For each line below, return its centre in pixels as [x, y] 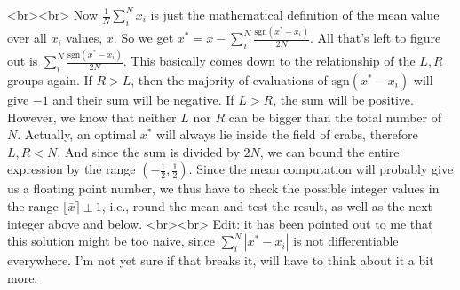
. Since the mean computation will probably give [321, 169]
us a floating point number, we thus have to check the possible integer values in [223, 188]
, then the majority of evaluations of [229, 80]
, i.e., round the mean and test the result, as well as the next [267, 205]
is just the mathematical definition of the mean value [295, 14]
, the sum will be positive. [343, 100]
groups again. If [50, 80]
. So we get [143, 38]
